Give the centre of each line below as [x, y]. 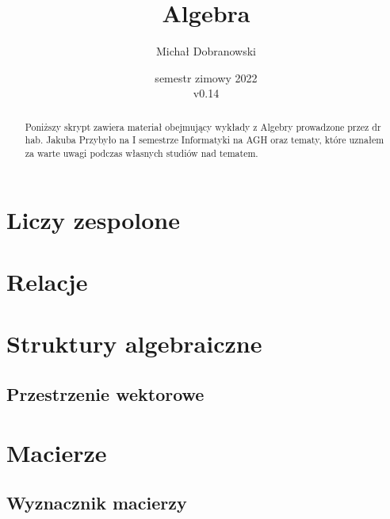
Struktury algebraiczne [134, 343]
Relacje [47, 282]
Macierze [57, 452]
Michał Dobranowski [206, 51]
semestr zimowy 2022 [206, 77]
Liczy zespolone [93, 219]
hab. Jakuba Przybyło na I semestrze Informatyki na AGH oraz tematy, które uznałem [205, 140]
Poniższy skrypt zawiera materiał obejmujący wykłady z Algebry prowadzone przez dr [203, 126]
